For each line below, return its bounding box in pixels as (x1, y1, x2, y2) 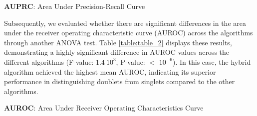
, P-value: (116, 56, 145, 67)
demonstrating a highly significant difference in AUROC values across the (4, 47, 230, 57)
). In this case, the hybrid (173, 56, 251, 67)
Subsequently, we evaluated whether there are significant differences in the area (4, 17, 246, 28)
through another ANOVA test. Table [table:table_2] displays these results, (4, 37, 232, 47)
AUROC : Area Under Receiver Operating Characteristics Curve (4, 103, 204, 113)
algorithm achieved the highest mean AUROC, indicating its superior (4, 66, 216, 77)
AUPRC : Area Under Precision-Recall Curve (4, 1, 145, 11)
